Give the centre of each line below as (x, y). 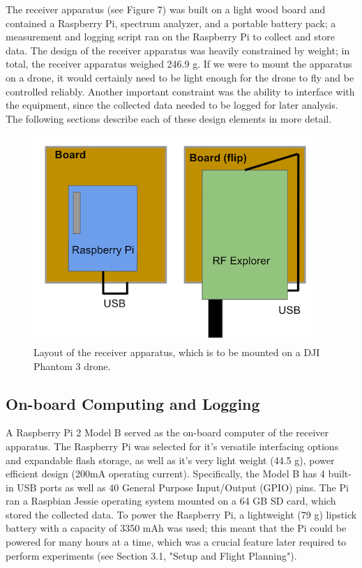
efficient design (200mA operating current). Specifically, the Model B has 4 (165, 474)
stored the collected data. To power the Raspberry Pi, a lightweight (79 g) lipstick (181, 514)
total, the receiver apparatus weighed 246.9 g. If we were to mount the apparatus (179, 64)
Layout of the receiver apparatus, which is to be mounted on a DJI (177, 352)
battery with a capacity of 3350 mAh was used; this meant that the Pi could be (176, 528)
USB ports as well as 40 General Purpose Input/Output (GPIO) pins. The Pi (183, 487)
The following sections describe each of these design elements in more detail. (169, 118)
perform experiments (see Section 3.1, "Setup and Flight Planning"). (151, 555)
